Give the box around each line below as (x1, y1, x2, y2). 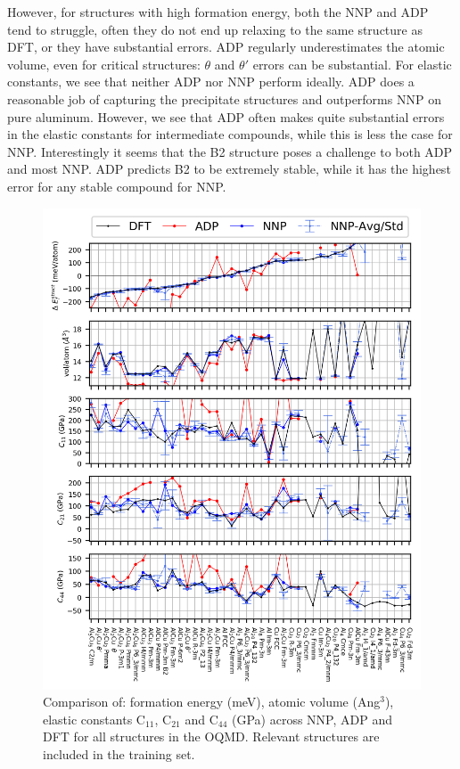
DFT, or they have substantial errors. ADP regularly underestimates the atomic (7, 37, 445, 56)
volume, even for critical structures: (7, 54, 201, 73)
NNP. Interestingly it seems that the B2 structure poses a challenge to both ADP (7, 142, 453, 160)
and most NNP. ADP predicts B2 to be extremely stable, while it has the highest (7, 160, 451, 178)
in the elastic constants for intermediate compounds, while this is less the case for (7, 125, 453, 143)
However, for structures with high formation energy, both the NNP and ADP (7, 3, 429, 20)
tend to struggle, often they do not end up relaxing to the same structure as (7, 20, 423, 38)
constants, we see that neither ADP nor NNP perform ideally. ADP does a (7, 72, 415, 91)
